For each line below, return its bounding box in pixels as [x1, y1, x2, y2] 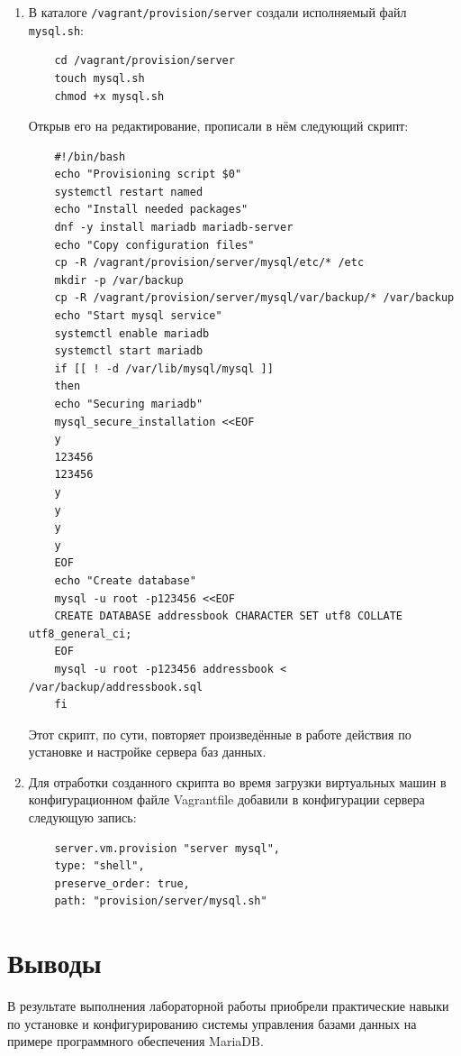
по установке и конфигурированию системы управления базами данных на [7, 1014, 417, 1033]
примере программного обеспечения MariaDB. [7, 1032, 264, 1051]
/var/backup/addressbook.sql [28, 680, 203, 693]
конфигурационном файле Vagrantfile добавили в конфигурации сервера [28, 790, 425, 809]
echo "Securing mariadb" [54, 398, 203, 410]
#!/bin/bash [54, 150, 126, 163]
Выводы [7, 944, 102, 981]
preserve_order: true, [54, 877, 190, 890]
